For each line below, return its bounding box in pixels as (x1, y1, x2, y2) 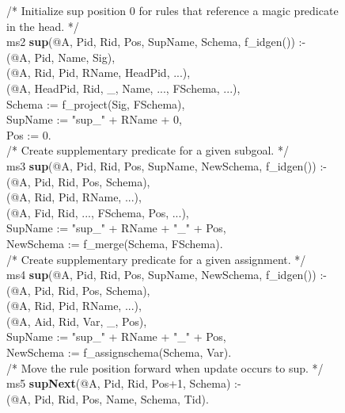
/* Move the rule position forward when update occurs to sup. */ (6, 359, 324, 376)
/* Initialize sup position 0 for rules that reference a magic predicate (6, 2, 339, 18)
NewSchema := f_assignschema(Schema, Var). (6, 344, 232, 361)
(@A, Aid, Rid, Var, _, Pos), (6, 312, 147, 329)
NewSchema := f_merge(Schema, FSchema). (6, 235, 223, 251)
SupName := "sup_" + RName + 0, (6, 111, 182, 128)
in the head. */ (6, 17, 79, 34)
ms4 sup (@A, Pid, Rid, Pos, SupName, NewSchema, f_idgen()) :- (6, 266, 327, 283)
